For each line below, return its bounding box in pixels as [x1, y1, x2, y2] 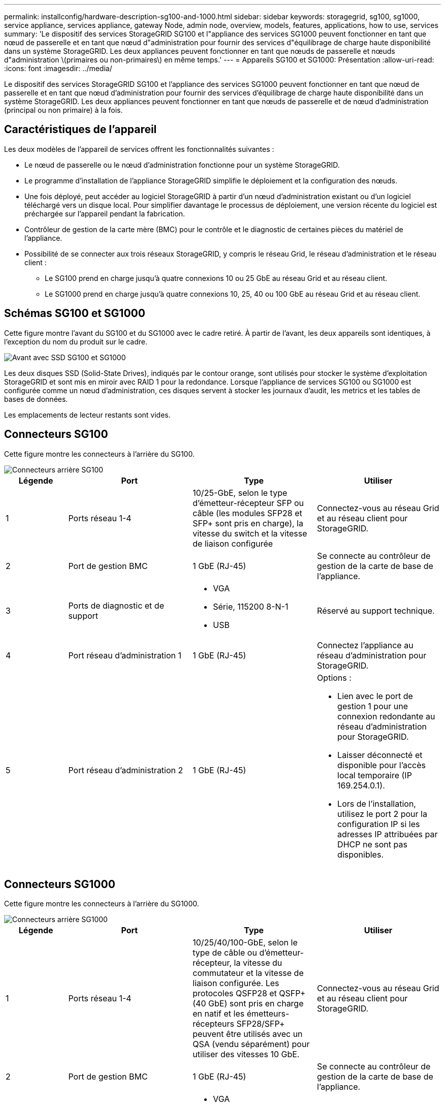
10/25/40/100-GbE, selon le [193, 937, 298, 948]
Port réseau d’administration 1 [68, 650, 182, 660]
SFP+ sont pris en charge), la [193, 518, 303, 528]
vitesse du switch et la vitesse [193, 528, 307, 539]
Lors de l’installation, [337, 798, 416, 809]
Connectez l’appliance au [317, 640, 414, 650]
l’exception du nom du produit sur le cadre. [4, 337, 148, 346]
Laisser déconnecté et [337, 749, 423, 760]
